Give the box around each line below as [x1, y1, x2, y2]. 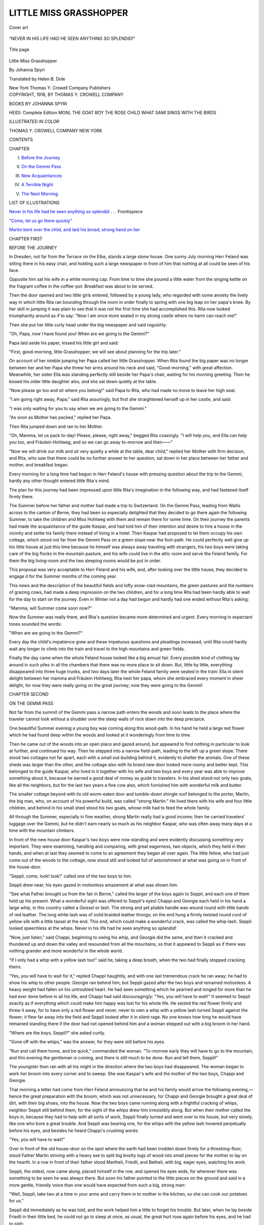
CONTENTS [9, 137, 33, 143]
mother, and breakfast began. [9, 462, 69, 468]
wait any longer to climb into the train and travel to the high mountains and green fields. [9, 646, 185, 652]
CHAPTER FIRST [9, 236, 43, 242]
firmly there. [9, 494, 34, 500]
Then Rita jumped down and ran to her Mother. [9, 423, 103, 429]
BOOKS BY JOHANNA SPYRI [9, 100, 67, 106]
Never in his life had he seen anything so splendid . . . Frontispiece [9, 209, 143, 215]
